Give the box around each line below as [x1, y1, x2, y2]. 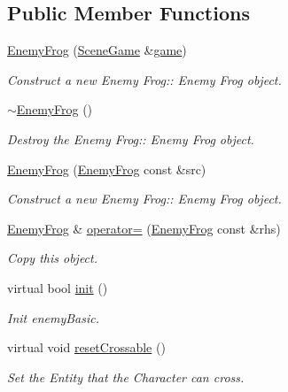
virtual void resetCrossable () [7, 338, 166, 357]
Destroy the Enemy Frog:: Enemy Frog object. [7, 129, 254, 148]
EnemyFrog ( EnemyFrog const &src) [7, 159, 206, 178]
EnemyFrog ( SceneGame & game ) [7, 41, 187, 59]
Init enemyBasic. [7, 308, 100, 327]
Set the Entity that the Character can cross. [7, 367, 245, 386]
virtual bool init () [7, 278, 108, 296]
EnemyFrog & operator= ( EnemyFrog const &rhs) [7, 219, 281, 237]
